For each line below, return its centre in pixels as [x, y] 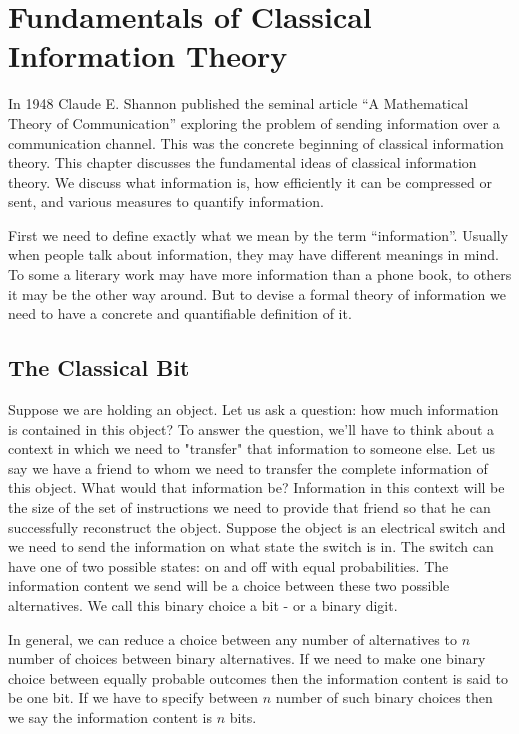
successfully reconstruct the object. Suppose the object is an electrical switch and [257, 526]
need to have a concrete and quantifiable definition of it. [180, 313]
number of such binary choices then [384, 697]
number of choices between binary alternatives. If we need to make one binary [247, 658]
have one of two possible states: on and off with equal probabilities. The [228, 565]
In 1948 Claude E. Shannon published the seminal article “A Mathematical [238, 103]
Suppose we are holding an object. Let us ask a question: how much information [253, 409]
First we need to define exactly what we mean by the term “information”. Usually [258, 234]
